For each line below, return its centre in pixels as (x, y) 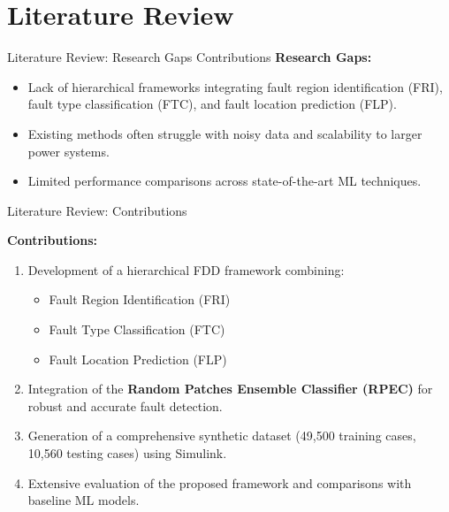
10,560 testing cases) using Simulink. (127, 453)
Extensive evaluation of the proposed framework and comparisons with (220, 482)
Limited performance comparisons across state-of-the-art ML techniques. (224, 181)
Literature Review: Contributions (97, 210)
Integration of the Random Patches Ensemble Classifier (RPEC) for (230, 389)
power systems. (68, 151)
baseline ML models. (84, 500)
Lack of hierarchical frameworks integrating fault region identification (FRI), (235, 86)
